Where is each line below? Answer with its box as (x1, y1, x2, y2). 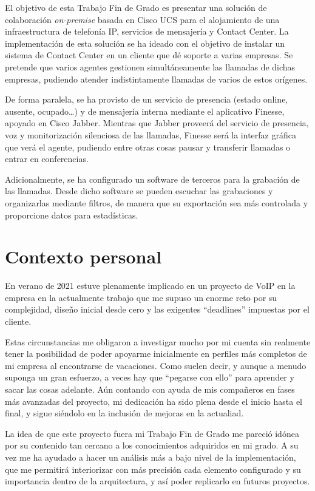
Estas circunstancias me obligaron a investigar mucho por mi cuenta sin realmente (5, 335, 311, 348)
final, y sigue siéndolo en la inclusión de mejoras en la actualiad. (5, 407, 244, 419)
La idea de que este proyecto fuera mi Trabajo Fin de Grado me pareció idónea (5, 427, 299, 439)
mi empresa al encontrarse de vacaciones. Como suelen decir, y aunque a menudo (5, 359, 307, 371)
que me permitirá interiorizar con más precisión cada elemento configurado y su (5, 462, 301, 475)
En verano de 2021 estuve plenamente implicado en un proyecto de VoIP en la (5, 279, 296, 292)
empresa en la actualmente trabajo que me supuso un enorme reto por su (5, 291, 277, 303)
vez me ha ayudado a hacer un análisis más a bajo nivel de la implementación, (5, 450, 296, 463)
